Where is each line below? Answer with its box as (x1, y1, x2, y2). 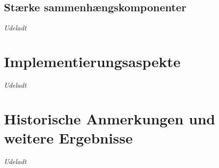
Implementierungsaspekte (4, 51, 181, 71)
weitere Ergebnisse (4, 127, 133, 147)
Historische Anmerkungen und (4, 108, 216, 128)
